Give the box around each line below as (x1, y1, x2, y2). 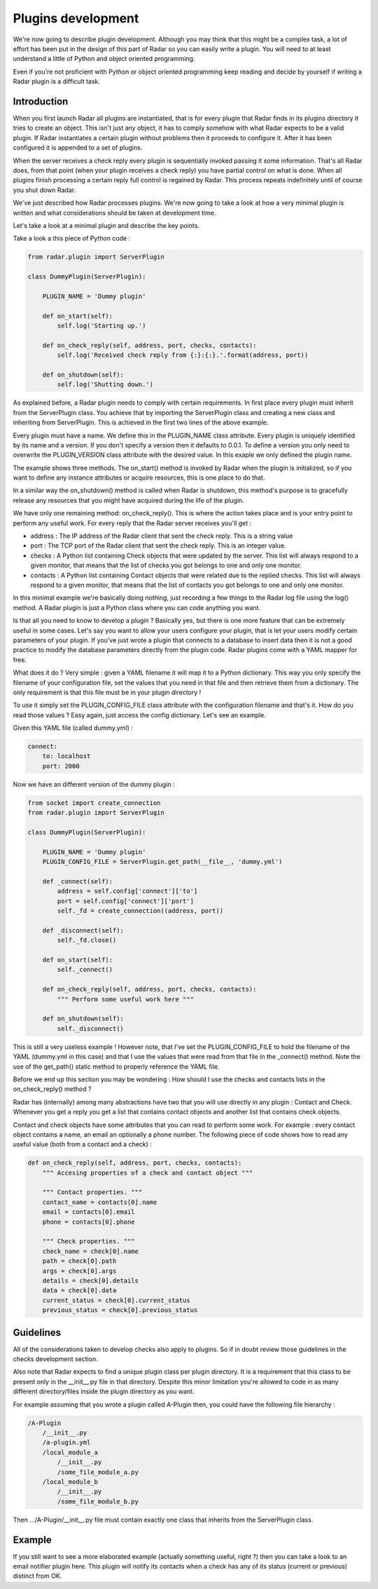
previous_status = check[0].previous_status (42, 1306, 198, 1314)
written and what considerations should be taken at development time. (13, 208, 216, 217)
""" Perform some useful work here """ (57, 995, 194, 1003)
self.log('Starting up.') (57, 322, 146, 330)
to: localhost (42, 752, 91, 760)
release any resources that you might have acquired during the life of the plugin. (13, 496, 244, 504)
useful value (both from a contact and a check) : (13, 1140, 152, 1149)
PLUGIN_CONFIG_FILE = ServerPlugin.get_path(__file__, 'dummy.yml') (42, 858, 283, 866)
